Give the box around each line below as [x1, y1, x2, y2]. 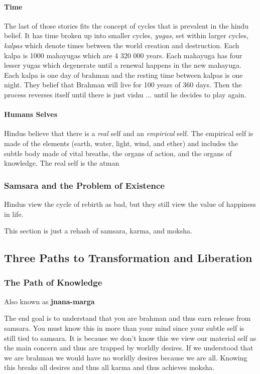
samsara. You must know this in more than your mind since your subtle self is [4, 322, 244, 333]
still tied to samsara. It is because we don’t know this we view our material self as [4, 332, 256, 343]
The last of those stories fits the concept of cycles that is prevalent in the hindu [4, 20, 249, 31]
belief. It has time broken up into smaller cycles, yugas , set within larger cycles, [4, 30, 248, 41]
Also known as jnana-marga [4, 296, 95, 306]
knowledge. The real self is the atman [4, 158, 119, 168]
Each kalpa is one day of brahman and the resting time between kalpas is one [4, 69, 243, 80]
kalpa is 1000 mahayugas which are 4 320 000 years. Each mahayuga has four [4, 50, 242, 60]
